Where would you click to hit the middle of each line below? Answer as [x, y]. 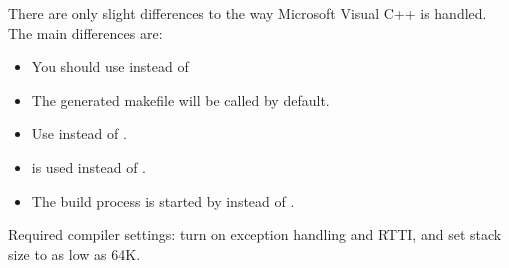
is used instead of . [88, 166]
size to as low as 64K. [74, 253]
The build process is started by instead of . [163, 200]
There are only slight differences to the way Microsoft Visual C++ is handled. [247, 13]
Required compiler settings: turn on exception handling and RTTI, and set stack [255, 234]
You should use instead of [110, 66]
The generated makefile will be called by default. [180, 99]
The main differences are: [85, 32]
